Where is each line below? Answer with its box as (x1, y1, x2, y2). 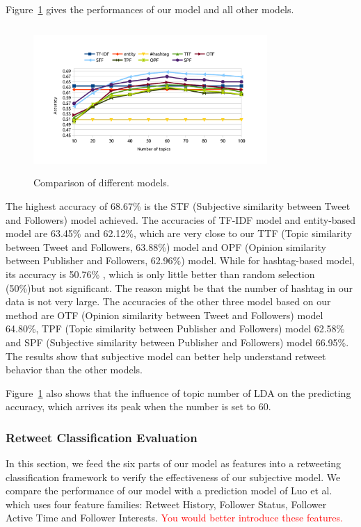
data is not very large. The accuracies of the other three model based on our (6, 294, 331, 309)
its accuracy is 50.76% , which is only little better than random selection (6, 266, 315, 281)
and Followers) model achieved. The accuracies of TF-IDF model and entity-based (6, 212, 356, 227)
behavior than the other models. (6, 362, 143, 377)
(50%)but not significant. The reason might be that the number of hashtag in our (6, 280, 353, 295)
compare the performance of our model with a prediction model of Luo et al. (6, 483, 332, 498)
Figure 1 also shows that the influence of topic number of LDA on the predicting (6, 385, 351, 400)
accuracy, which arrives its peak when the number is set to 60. (6, 399, 271, 414)
